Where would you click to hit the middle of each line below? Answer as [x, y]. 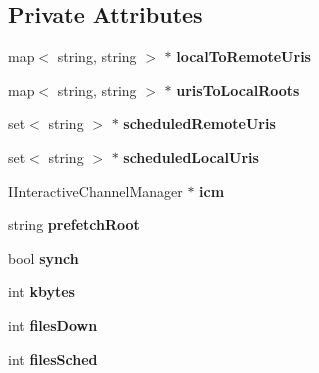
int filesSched [53, 358]
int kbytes [41, 291]
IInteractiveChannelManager [95, 190]
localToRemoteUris [243, 56]
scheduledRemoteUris [199, 123]
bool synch [43, 257]
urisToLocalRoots [238, 89]
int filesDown [53, 324]
